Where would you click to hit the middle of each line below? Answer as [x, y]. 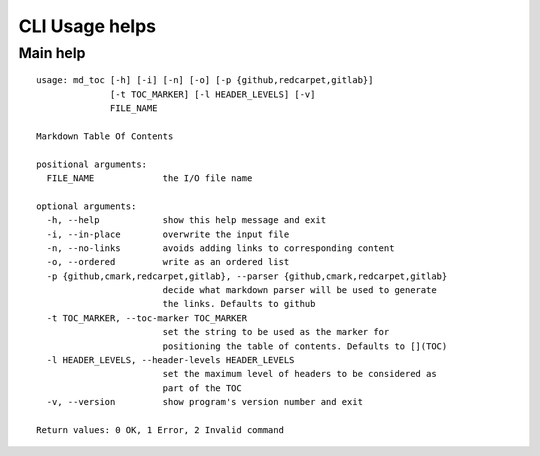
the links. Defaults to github [239, 304]
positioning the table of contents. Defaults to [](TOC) [305, 346]
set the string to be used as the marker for [276, 332]
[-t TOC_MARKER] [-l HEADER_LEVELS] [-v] [213, 94]
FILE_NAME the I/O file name [149, 178]
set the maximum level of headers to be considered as [299, 374]
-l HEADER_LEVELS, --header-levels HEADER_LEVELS [170, 360]
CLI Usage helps [87, 26]
